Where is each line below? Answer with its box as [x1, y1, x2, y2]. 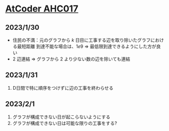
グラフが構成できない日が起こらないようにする [12, 114, 110, 120]
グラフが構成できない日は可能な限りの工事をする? [12, 120, 117, 126]
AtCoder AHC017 [5, 3, 78, 15]
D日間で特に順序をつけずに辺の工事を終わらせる [12, 85, 114, 91]
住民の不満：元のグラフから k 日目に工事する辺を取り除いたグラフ [12, 37, 151, 43]
